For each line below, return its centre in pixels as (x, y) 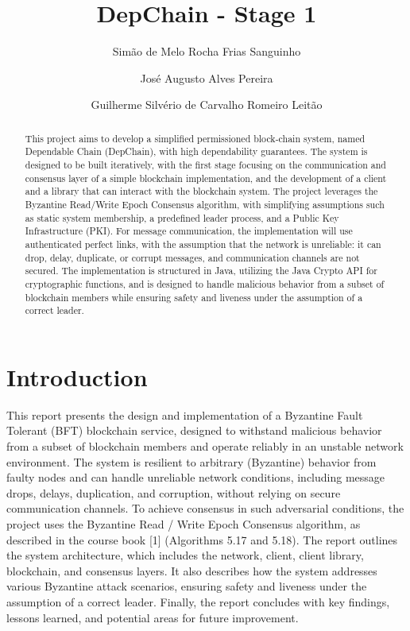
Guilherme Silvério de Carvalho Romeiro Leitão (207, 105)
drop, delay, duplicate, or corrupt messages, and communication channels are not (192, 257)
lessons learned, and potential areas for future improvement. (153, 617)
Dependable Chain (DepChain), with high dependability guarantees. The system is (196, 151)
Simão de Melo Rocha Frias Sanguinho (207, 51)
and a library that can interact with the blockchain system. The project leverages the (201, 191)
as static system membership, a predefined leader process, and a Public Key (182, 217)
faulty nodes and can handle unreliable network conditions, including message (196, 477)
